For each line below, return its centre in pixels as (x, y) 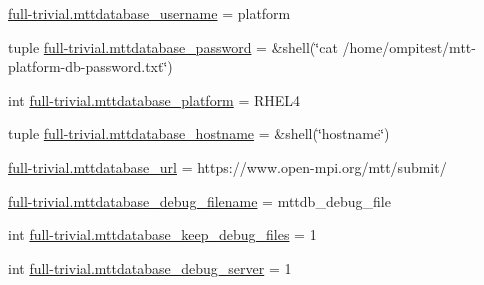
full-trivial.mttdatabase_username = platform (149, 13)
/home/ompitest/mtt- (409, 46)
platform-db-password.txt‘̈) (90, 66)
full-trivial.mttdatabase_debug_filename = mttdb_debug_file (199, 200)
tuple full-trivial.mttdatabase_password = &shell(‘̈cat (173, 46)
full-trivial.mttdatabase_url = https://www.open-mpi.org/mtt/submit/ (227, 166)
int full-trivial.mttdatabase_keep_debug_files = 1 (162, 234)
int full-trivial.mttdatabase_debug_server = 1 (150, 267)
